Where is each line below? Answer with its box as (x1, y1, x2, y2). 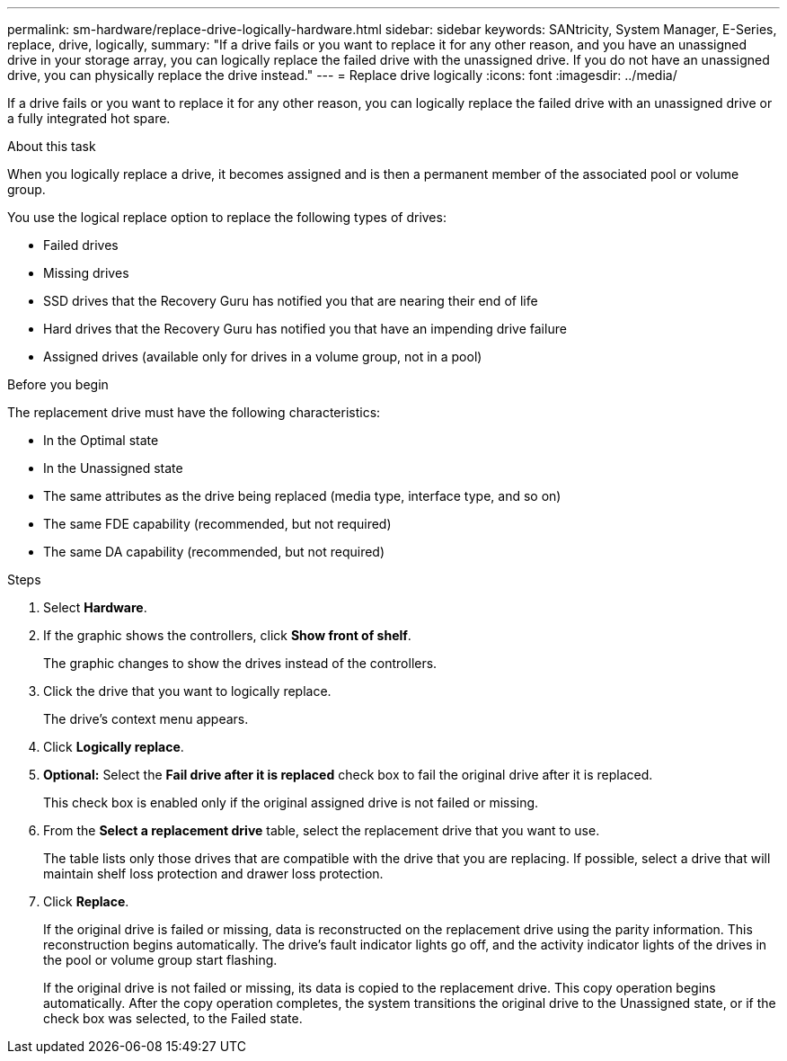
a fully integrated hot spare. (7, 111, 171, 126)
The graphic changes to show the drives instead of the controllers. (43, 655, 438, 671)
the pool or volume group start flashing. (43, 952, 278, 967)
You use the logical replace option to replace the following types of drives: (7, 210, 447, 225)
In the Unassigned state (43, 460, 183, 476)
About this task (7, 138, 96, 154)
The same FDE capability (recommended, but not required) (43, 516, 392, 531)
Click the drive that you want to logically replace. (43, 683, 332, 699)
